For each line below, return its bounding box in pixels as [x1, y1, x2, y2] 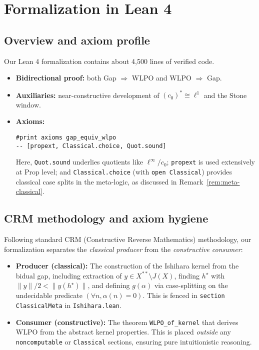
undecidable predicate [15, 290, 82, 300]
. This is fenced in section [142, 290, 225, 300]
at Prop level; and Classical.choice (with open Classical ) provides [15, 166, 232, 177]
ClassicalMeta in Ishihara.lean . [15, 300, 121, 310]
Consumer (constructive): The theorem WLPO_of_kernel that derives [15, 316, 238, 327]
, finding [174, 270, 200, 280]
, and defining [87, 280, 130, 290]
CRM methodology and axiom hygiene [4, 210, 208, 226]
